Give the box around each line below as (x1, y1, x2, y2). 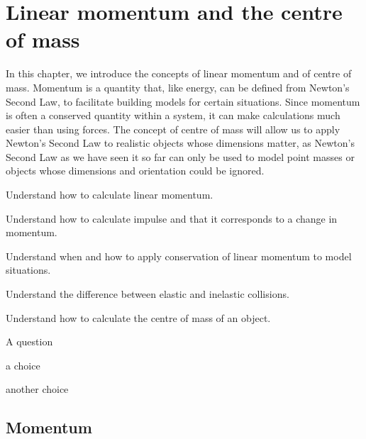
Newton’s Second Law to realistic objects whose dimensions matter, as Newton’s (6, 135, 355, 150)
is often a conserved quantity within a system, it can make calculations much (6, 108, 340, 123)
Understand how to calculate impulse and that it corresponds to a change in (6, 211, 338, 226)
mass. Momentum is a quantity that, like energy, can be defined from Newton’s (6, 79, 350, 94)
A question (6, 334, 53, 349)
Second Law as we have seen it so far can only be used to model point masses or (6, 149, 355, 164)
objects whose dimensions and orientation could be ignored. (6, 163, 265, 178)
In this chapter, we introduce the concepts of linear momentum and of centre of (6, 66, 352, 81)
